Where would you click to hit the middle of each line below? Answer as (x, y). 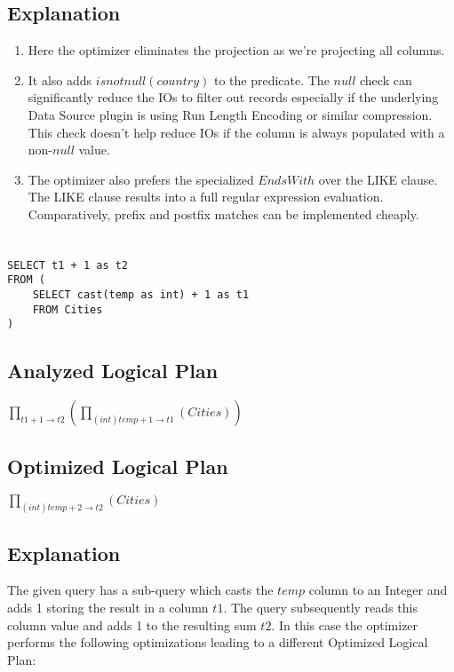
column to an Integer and (378, 590)
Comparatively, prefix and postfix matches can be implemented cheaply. (223, 213)
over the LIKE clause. (378, 179)
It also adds (60, 79)
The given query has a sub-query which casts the (140, 590)
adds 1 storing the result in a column (108, 608)
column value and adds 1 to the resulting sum (132, 625)
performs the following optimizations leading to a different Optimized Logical (218, 642)
